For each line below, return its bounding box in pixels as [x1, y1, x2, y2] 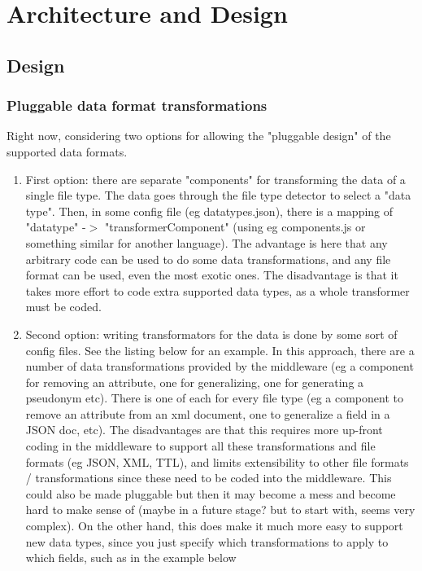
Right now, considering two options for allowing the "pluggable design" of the [7, 127, 391, 144]
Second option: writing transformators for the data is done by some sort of [25, 325, 398, 342]
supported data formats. [7, 143, 128, 160]
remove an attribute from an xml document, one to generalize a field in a [25, 405, 390, 422]
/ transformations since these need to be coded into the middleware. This [25, 469, 392, 486]
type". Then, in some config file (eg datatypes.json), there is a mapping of [25, 202, 394, 219]
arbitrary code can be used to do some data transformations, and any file [25, 250, 391, 267]
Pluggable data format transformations [7, 95, 268, 116]
